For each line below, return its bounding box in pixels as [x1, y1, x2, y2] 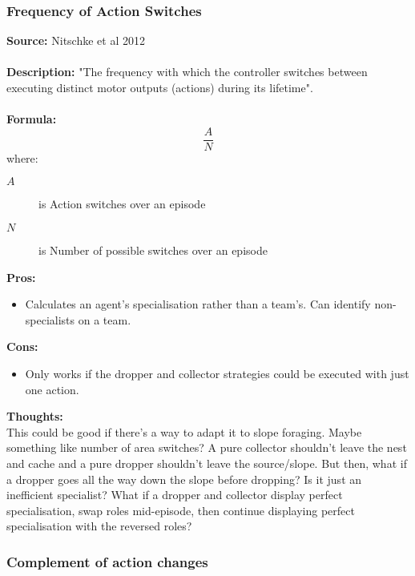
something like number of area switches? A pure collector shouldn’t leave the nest [6, 439, 407, 456]
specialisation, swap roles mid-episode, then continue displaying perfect [6, 501, 355, 518]
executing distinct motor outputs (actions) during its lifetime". [6, 79, 313, 95]
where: [6, 149, 38, 166]
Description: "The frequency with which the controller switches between [6, 63, 368, 80]
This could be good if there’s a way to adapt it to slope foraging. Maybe [6, 423, 362, 440]
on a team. [78, 311, 131, 328]
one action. [25, 381, 79, 397]
